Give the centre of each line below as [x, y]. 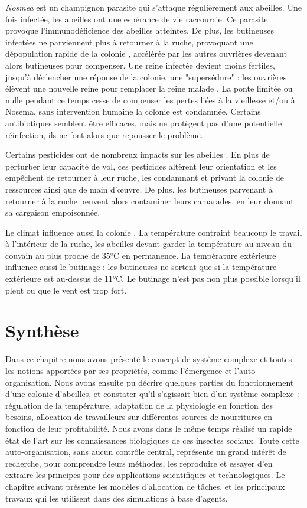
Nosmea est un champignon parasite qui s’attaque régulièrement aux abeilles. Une [153, 7]
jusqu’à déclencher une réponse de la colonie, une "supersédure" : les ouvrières [146, 76]
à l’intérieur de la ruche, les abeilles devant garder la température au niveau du [148, 244]
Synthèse [42, 330]
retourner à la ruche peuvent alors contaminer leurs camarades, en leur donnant [150, 201]
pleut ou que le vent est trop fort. [66, 290]
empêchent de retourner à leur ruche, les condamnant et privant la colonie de [145, 178]
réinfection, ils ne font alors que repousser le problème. [104, 134]
